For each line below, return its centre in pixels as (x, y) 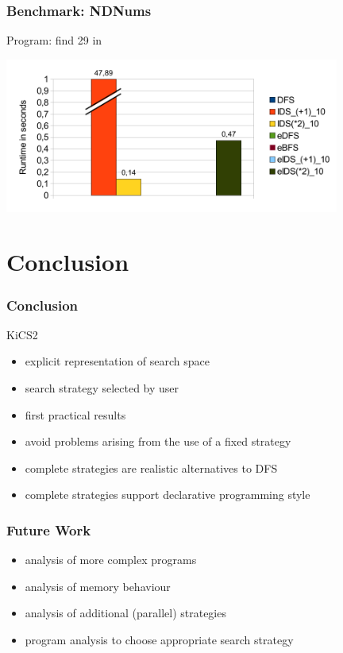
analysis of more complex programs (111, 560)
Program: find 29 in (54, 40)
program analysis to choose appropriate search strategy (159, 640)
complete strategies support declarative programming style (168, 495)
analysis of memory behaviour (98, 586)
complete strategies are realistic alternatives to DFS (151, 468)
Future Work (49, 529)
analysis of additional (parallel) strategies (125, 613)
